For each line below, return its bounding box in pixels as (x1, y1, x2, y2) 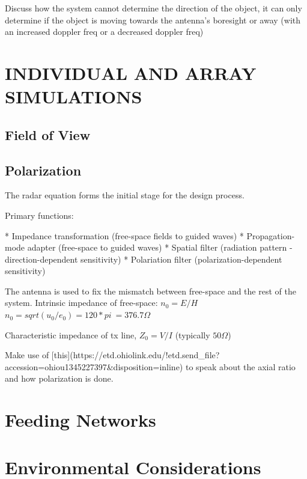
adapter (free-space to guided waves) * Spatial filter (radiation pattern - (27, 241, 293, 254)
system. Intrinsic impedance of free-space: (5, 296, 158, 309)
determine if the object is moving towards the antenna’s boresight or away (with (5, 13, 301, 26)
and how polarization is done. (5, 372, 114, 385)
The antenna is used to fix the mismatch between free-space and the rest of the (5, 284, 296, 297)
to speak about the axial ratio (185, 360, 296, 373)
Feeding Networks (5, 407, 156, 432)
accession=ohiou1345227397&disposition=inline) (5, 360, 183, 373)
